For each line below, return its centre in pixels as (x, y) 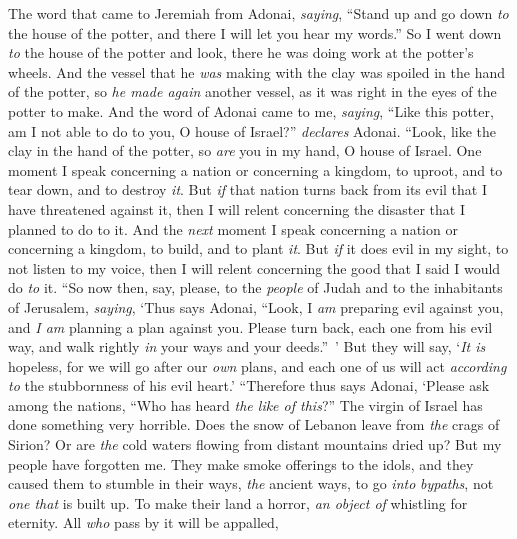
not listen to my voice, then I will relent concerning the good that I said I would (254, 267)
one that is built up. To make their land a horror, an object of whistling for (238, 502)
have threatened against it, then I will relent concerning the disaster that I (236, 208)
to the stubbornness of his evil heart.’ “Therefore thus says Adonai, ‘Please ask (249, 385)
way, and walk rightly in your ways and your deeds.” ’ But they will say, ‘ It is (247, 346)
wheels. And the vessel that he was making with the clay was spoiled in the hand (256, 71)
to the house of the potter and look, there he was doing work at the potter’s (241, 52)
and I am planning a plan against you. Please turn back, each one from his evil (250, 326)
